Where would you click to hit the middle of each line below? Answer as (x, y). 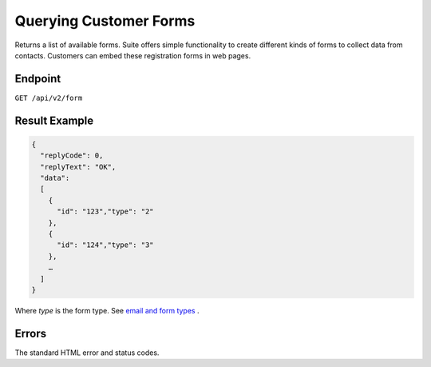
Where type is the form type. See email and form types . (107, 310)
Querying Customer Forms (105, 21)
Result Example (54, 120)
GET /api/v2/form (49, 98)
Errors (31, 333)
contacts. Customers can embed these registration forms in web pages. (133, 55)
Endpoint (38, 79)
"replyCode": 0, (72, 156)
